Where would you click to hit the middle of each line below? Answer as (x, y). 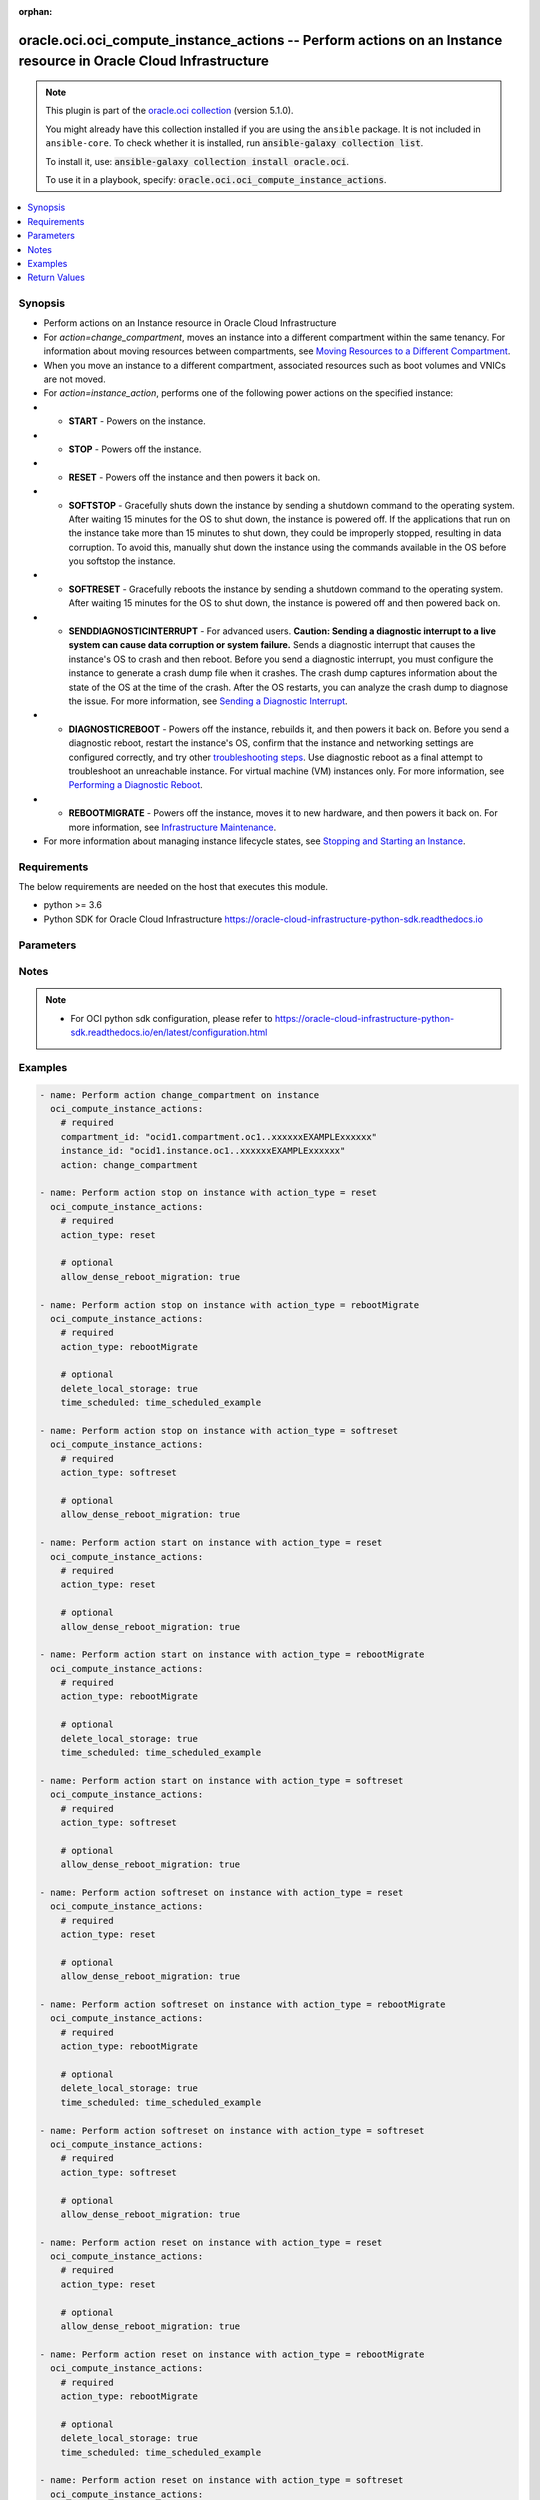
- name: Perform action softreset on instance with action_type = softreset (232, 2130)
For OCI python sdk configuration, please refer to (171, 1018)
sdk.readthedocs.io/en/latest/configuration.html (169, 1032)
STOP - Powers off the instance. (135, 449)
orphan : (35, 11)
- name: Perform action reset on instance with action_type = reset (211, 2242)
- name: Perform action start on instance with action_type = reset (211, 1543)
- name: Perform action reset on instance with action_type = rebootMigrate (232, 2354)
